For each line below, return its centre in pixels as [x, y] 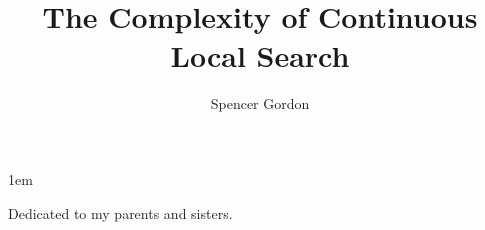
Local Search [260, 55]
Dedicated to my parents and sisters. [120, 212]
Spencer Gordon [260, 103]
